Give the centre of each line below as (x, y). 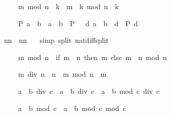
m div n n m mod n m (62, 74)
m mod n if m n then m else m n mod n (92, 57)
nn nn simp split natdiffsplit (56, 40)
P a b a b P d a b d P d (78, 23)
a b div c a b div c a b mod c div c (89, 91)
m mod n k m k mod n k (68, 6)
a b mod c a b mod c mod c (72, 108)
